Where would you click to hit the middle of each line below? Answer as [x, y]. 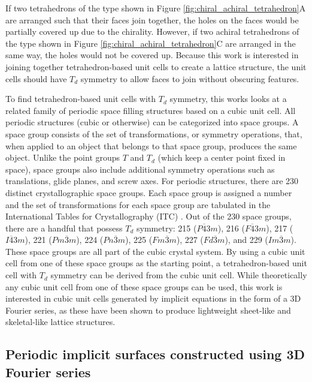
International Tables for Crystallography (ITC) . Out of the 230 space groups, [149, 216]
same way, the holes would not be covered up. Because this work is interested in [152, 55]
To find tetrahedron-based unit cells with [81, 99]
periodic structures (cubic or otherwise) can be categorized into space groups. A [152, 122]
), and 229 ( [246, 240]
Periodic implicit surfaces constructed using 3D [155, 354]
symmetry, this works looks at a [228, 99]
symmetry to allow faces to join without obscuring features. [190, 78]
